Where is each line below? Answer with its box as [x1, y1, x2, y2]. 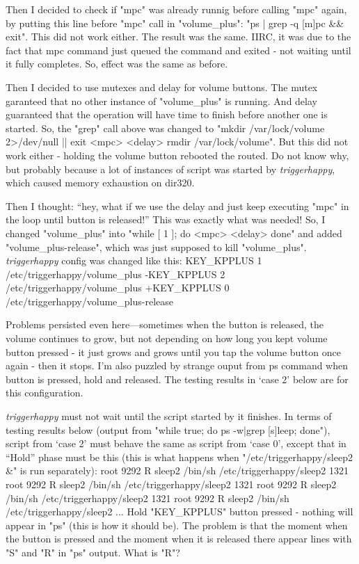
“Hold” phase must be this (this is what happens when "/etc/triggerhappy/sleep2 [6, 449, 353, 464]
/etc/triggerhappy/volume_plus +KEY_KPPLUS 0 [6, 280, 230, 295]
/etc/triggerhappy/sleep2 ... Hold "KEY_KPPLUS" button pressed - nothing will [6, 504, 353, 519]
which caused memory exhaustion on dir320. [6, 175, 195, 190]
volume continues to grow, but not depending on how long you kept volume [6, 331, 328, 346]
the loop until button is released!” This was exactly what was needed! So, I [6, 212, 326, 227]
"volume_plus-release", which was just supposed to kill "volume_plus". [6, 239, 307, 254]
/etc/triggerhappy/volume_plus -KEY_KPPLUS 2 [6, 266, 225, 281]
